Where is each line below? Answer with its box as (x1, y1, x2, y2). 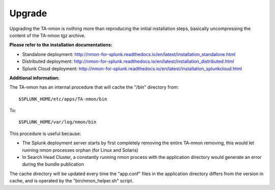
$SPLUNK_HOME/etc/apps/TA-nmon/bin (18, 96, 107, 102)
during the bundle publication (22, 161, 84, 168)
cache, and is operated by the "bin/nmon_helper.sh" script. (9, 178, 133, 184)
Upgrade (9, 8, 47, 19)
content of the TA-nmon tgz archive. (9, 32, 86, 38)
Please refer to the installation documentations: (9, 42, 113, 48)
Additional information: (9, 74, 60, 81)
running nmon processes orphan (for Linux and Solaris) (22, 147, 139, 153)
